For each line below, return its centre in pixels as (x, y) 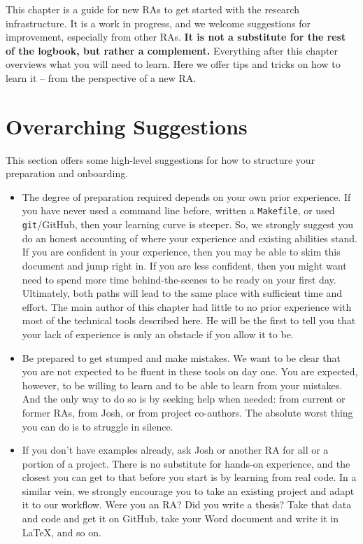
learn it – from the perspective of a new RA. (101, 77)
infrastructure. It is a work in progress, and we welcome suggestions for (158, 23)
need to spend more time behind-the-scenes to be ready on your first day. (179, 279)
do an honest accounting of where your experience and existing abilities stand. (190, 238)
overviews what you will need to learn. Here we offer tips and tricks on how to (173, 64)
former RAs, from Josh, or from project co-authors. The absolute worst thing (187, 412)
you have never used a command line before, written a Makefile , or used (178, 210)
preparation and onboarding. (67, 173)
